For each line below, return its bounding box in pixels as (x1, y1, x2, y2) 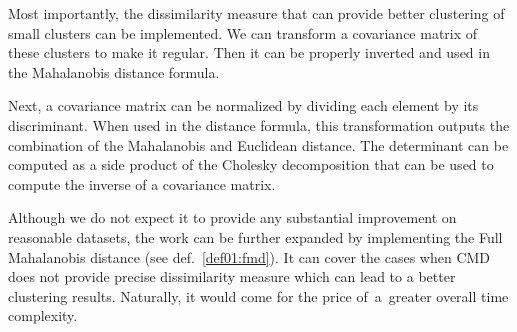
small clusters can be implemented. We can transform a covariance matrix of (8, 22, 478, 43)
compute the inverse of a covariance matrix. (8, 173, 276, 194)
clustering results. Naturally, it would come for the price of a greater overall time (8, 285, 509, 306)
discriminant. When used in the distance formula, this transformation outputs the (8, 114, 510, 135)
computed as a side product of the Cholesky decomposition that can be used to (8, 154, 494, 175)
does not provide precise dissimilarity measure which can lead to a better (8, 266, 456, 287)
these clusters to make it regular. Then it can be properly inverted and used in (8, 42, 490, 63)
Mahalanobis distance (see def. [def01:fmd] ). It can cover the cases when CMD (8, 246, 491, 267)
